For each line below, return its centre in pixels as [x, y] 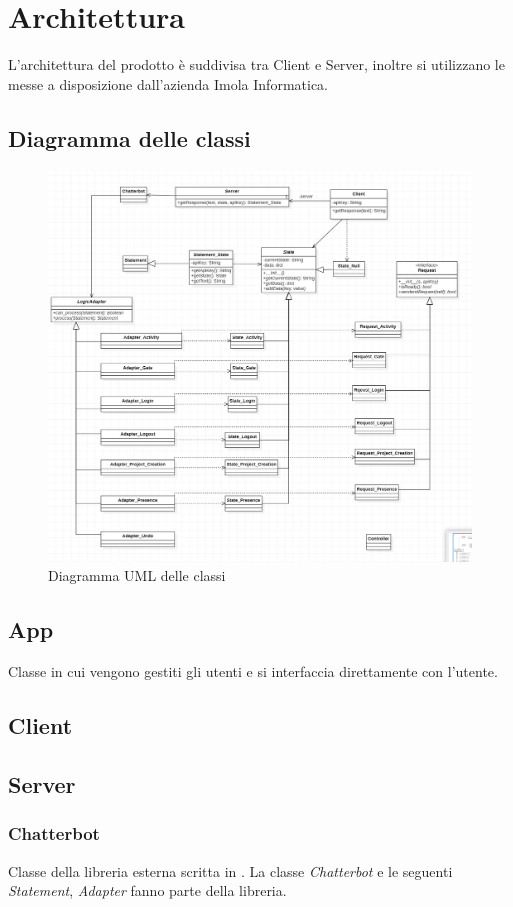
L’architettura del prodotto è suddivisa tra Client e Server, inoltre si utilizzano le [256, 64]
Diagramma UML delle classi [137, 575]
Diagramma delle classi [129, 137]
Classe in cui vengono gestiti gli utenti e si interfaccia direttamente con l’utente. [253, 671]
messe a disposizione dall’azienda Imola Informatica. [168, 83]
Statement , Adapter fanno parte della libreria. [147, 890]
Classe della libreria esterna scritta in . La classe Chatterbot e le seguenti [230, 870]
